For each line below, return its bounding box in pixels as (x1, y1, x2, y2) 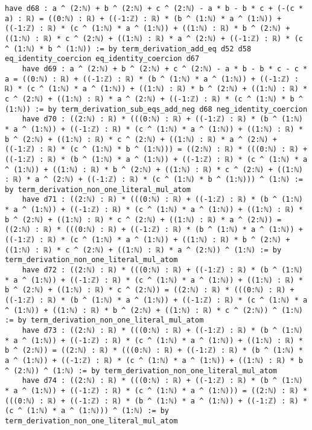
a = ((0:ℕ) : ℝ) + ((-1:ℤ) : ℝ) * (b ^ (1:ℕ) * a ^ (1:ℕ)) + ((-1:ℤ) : (5, 74, 299, 83)
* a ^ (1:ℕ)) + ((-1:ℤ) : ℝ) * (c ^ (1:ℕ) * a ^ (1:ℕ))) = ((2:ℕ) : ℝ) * (5, 386, 308, 395)
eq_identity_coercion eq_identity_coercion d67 (5, 54, 200, 63)
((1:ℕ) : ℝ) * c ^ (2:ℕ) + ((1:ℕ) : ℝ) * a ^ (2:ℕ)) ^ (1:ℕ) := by (5, 245, 282, 254)
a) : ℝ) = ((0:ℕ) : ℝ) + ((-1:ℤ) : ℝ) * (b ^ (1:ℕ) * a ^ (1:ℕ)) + (5, 14, 282, 23)
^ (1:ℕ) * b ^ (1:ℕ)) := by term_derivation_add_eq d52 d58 (5, 44, 252, 53)
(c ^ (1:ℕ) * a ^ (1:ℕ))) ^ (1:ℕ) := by (5, 406, 170, 416)
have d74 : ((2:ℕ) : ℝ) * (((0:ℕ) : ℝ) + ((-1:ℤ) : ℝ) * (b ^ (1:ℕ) (22, 376, 303, 385)
